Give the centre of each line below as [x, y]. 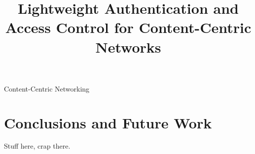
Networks [128, 46]
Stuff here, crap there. [37, 146]
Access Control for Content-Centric [128, 27]
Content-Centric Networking [47, 88]
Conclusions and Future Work [108, 122]
